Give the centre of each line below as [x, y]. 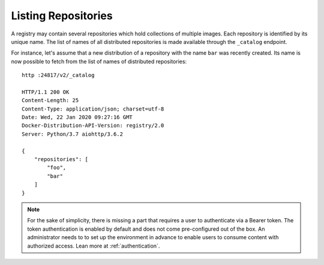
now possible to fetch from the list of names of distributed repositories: [99, 61]
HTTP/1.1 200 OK [46, 92]
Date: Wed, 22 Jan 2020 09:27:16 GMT [77, 117]
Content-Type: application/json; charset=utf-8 [93, 109]
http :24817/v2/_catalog [58, 75]
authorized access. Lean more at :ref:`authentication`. [94, 246]
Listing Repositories [62, 16]
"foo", [57, 168]
